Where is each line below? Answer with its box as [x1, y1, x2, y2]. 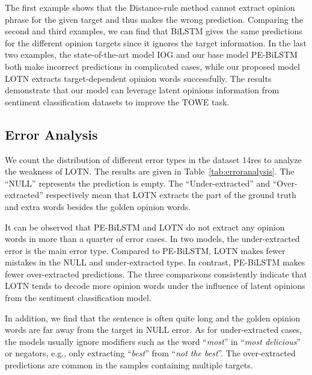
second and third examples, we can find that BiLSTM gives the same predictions [5, 25, 302, 37]
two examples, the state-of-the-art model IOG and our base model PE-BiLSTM [5, 48, 298, 61]
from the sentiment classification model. [5, 291, 151, 304]
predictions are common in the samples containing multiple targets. [5, 359, 253, 371]
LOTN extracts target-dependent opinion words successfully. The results [5, 72, 272, 84]
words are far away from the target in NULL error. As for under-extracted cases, [5, 323, 302, 336]
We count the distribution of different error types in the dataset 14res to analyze [5, 153, 302, 166]
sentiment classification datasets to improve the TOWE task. [5, 95, 230, 108]
